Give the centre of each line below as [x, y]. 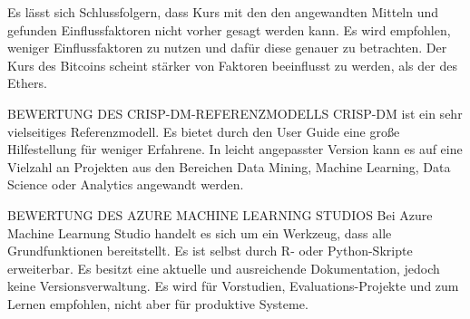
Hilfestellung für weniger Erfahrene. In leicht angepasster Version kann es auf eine [235, 149]
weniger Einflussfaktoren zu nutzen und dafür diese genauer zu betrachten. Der [227, 48]
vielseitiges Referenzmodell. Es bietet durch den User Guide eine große [204, 131]
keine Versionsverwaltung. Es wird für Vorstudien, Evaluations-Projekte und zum [233, 286]
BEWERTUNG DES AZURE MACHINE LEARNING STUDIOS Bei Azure [220, 214]
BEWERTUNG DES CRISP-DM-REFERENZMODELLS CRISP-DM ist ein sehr [235, 113]
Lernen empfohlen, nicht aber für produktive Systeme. [158, 303]
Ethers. [27, 83]
